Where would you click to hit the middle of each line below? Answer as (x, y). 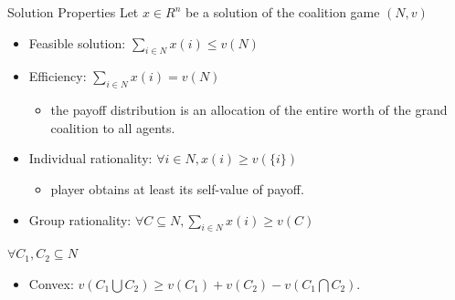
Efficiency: (58, 76)
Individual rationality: (90, 158)
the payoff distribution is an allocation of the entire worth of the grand (249, 110)
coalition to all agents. (113, 127)
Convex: (51, 283)
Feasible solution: (77, 42)
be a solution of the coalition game (283, 12)
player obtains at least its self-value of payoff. (177, 188)
